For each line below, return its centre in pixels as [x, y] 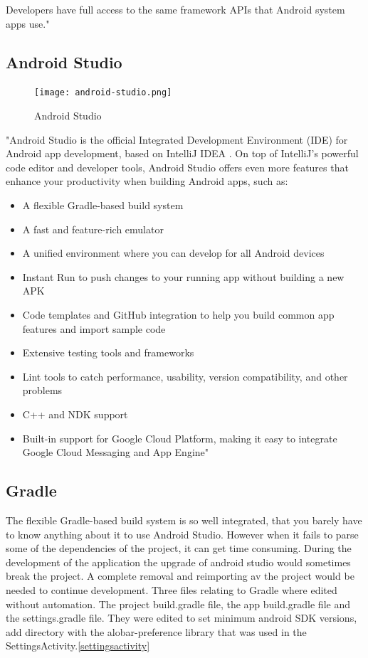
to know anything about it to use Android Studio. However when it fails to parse [182, 534]
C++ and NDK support [75, 414]
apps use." [28, 23]
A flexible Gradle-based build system [103, 205]
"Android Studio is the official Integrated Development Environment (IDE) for [177, 139]
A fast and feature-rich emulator [93, 229]
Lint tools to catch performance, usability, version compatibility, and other [185, 376]
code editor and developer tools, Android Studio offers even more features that [177, 167]
